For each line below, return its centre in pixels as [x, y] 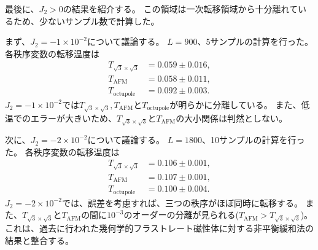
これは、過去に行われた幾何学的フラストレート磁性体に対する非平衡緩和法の [160, 228]
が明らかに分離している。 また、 [235, 104]
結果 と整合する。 [39, 240]
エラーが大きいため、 [73, 118]
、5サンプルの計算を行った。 [255, 41]
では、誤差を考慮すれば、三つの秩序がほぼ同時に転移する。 [182, 202]
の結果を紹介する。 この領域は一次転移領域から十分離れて [180, 9]
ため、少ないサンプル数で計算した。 [86, 21]
